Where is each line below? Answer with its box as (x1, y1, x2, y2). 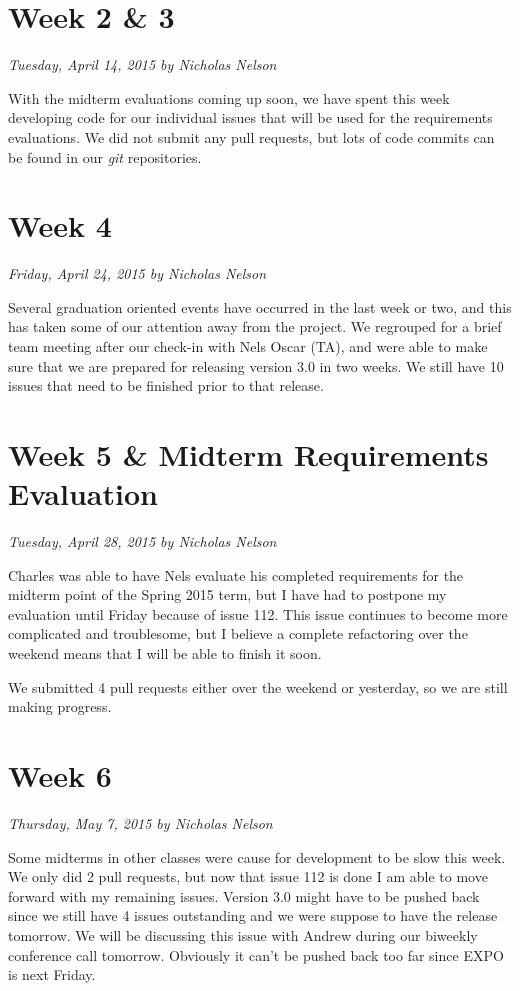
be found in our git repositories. (8, 146, 202, 167)
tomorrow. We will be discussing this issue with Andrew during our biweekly (8, 924, 478, 945)
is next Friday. (8, 964, 96, 985)
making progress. (8, 696, 112, 717)
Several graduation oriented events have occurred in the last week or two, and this (8, 296, 512, 317)
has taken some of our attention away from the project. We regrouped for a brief (8, 316, 502, 337)
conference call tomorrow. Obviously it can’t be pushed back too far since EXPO (8, 944, 504, 965)
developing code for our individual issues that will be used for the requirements (8, 107, 493, 128)
